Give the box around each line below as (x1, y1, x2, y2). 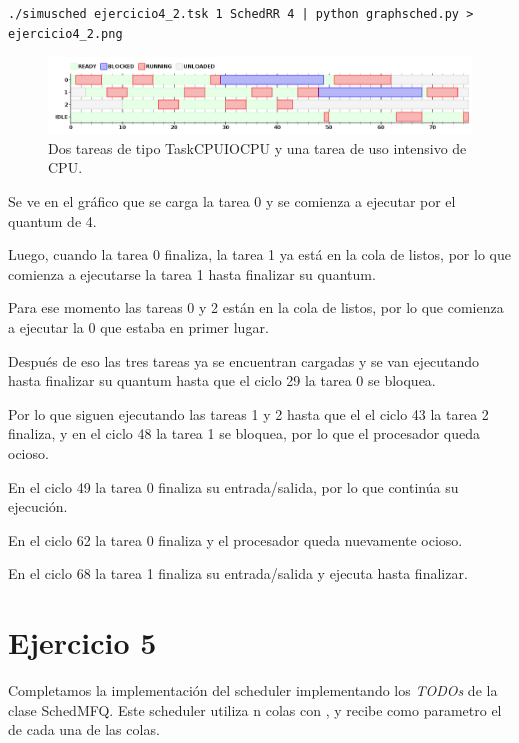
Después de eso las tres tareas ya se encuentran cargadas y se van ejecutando (8, 350, 480, 371)
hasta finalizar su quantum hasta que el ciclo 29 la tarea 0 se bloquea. (8, 370, 436, 391)
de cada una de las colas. (8, 719, 160, 740)
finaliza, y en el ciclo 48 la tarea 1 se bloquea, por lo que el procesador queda (8, 423, 481, 444)
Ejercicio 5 (8, 622, 157, 663)
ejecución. (8, 496, 68, 517)
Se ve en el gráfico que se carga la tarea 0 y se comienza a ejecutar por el (8, 190, 456, 211)
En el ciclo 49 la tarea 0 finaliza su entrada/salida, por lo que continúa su (8, 476, 459, 497)
